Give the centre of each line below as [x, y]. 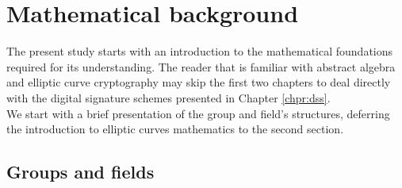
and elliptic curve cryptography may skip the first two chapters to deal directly [199, 82]
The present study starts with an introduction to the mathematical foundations [200, 51]
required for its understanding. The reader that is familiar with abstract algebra [201, 66]
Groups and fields [80, 172]
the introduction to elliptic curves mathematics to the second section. [175, 129]
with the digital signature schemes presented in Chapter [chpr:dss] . [168, 97]
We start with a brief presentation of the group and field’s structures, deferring [198, 113]
